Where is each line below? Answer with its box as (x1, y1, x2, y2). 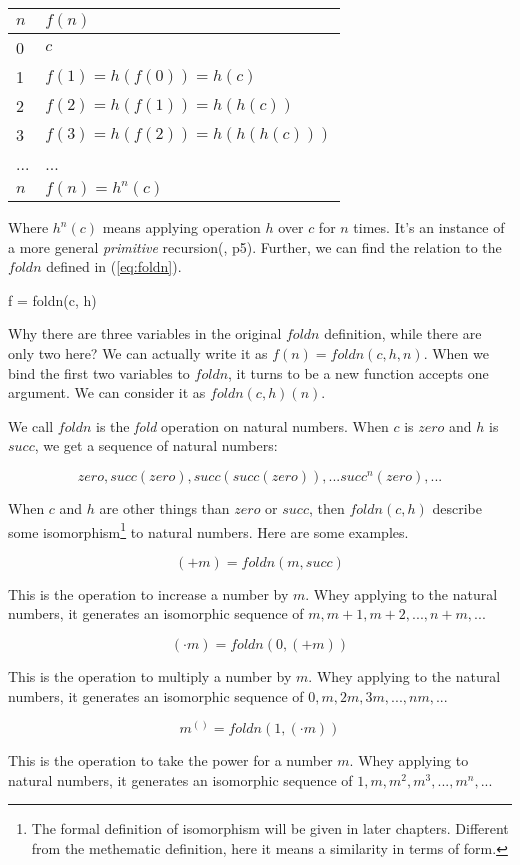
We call (8, 415, 54, 436)
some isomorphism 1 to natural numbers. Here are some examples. (8, 518, 409, 542)
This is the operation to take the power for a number (8, 750, 333, 771)
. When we (423, 342, 489, 363)
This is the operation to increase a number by (8, 583, 289, 604)
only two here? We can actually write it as (8, 342, 268, 363)
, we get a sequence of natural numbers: (34, 435, 278, 456)
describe (432, 497, 482, 518)
